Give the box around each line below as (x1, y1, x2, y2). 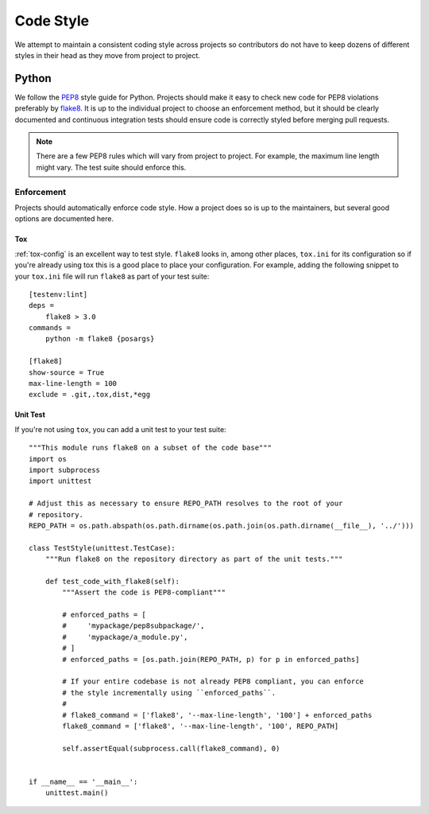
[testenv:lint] (29, 290, 88, 298)
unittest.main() (44, 789, 109, 797)
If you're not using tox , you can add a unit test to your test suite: (14, 424, 226, 434)
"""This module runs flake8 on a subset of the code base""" (29, 443, 272, 453)
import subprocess (29, 465, 101, 474)
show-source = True (29, 368, 105, 377)
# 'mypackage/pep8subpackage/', (62, 621, 206, 630)
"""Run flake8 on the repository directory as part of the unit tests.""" (44, 555, 343, 564)
